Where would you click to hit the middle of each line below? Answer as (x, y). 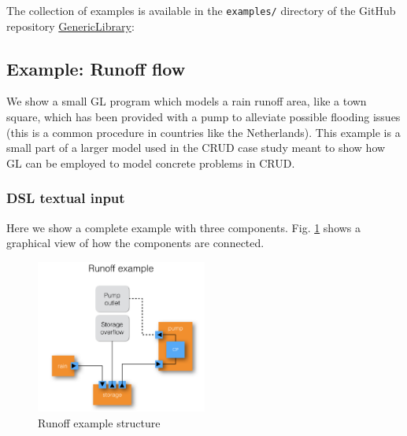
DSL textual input (66, 198)
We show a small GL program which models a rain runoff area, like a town (187, 101)
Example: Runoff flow (96, 68)
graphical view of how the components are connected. (135, 243)
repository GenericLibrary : (70, 26)
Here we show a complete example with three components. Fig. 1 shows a (184, 227)
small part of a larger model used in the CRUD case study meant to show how (196, 148)
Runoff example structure (99, 422)
